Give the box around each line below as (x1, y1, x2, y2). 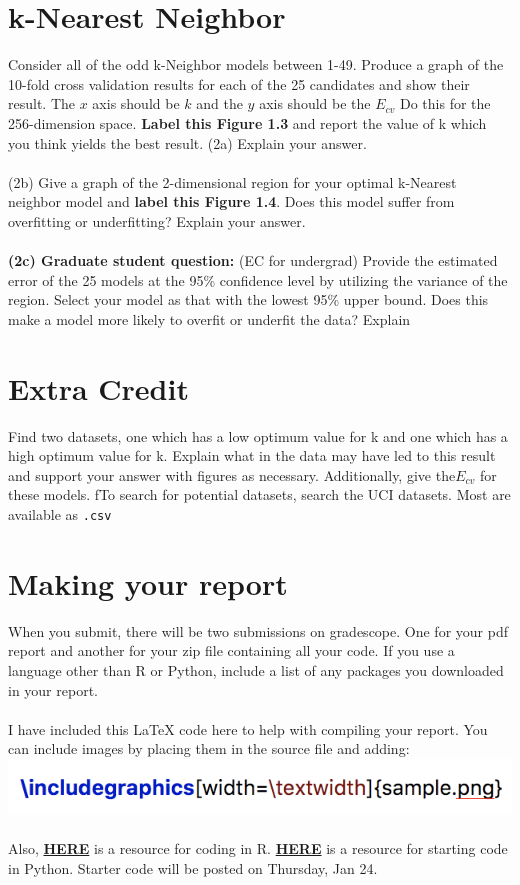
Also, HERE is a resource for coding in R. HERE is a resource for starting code (8, 838, 508, 859)
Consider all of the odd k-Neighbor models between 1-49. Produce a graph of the (8, 54, 504, 75)
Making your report (8, 562, 288, 603)
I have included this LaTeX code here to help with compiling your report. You (8, 718, 488, 739)
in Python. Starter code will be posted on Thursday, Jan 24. (8, 857, 378, 878)
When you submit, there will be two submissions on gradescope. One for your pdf (8, 620, 508, 641)
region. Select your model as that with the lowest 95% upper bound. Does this (8, 289, 489, 310)
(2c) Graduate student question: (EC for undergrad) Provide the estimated (8, 250, 498, 271)
